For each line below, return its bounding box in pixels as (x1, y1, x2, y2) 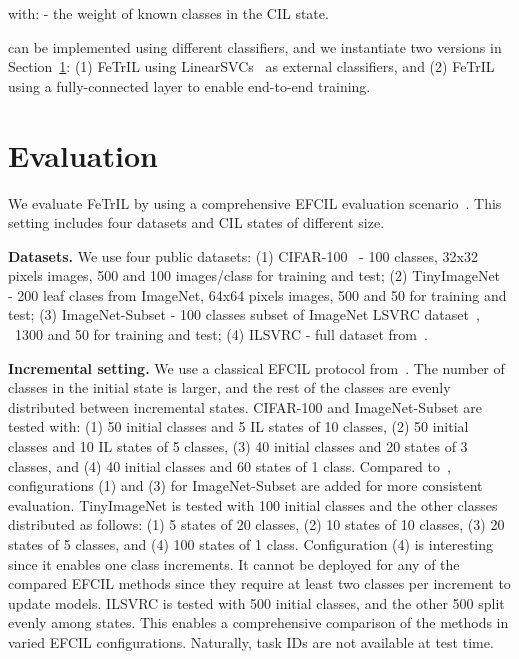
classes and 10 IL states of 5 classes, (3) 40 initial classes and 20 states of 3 (8, 436, 468, 457)
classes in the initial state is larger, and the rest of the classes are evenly (8, 377, 451, 398)
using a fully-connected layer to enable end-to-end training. (8, 75, 371, 96)
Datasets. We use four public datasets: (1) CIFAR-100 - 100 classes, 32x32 (8, 245, 478, 266)
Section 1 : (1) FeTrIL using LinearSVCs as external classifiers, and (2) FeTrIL (8, 56, 495, 77)
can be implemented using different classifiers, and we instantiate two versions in (8, 36, 502, 57)
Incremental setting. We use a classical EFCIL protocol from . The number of (8, 357, 505, 378)
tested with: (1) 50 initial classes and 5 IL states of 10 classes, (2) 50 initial (8, 416, 469, 437)
